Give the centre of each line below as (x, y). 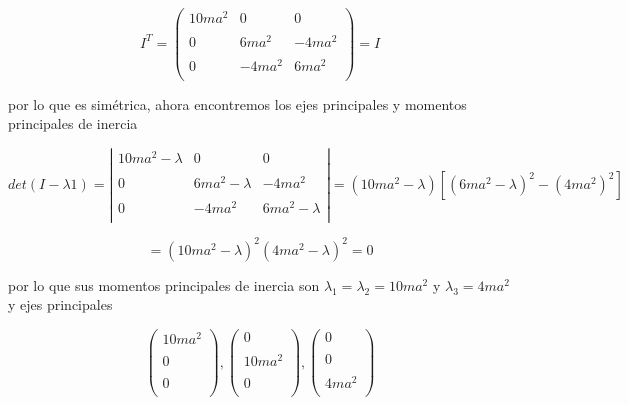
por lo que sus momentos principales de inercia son (164, 284)
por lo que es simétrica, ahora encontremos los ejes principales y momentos (237, 103)
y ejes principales (60, 304)
